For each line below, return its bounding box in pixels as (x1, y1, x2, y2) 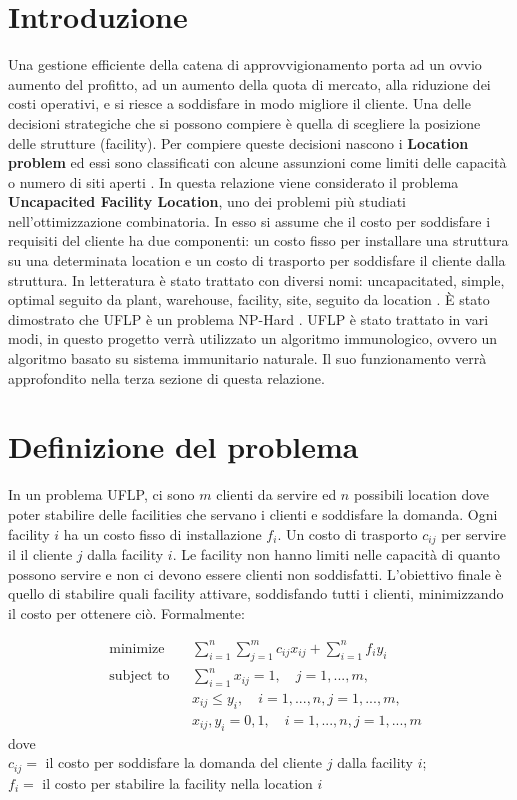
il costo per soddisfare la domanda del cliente (45, 752, 323, 773)
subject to (109, 669, 170, 684)
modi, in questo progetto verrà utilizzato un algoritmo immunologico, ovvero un (8, 328, 498, 349)
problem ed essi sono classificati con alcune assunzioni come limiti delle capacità (8, 152, 507, 173)
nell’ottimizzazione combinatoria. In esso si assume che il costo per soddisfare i (8, 210, 491, 231)
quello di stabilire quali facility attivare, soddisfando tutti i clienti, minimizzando (8, 583, 504, 604)
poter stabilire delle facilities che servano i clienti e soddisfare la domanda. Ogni (8, 503, 498, 524)
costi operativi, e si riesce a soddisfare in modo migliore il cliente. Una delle (8, 93, 471, 114)
